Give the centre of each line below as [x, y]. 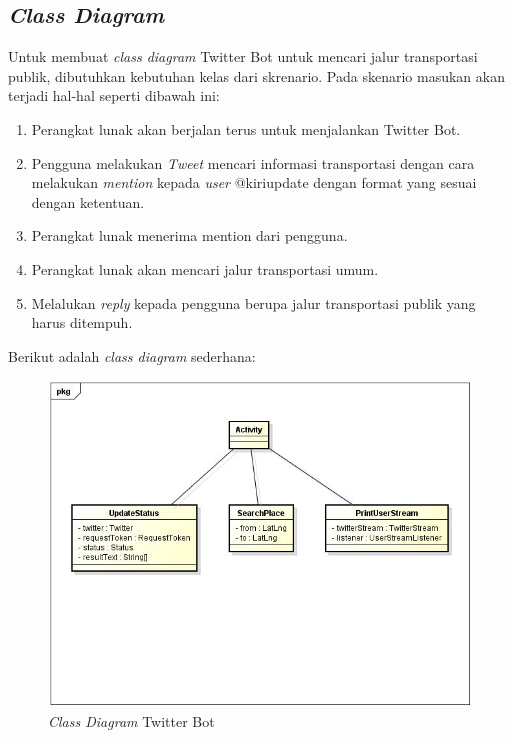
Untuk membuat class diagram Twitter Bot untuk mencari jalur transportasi [243, 56]
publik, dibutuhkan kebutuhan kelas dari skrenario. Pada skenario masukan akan [256, 75]
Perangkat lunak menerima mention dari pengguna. [189, 235]
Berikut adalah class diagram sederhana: [132, 355]
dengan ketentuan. [88, 201]
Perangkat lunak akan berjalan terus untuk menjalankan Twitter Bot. [246, 128]
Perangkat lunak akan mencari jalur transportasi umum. [205, 268]
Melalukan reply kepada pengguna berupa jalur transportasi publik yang [253, 302]
